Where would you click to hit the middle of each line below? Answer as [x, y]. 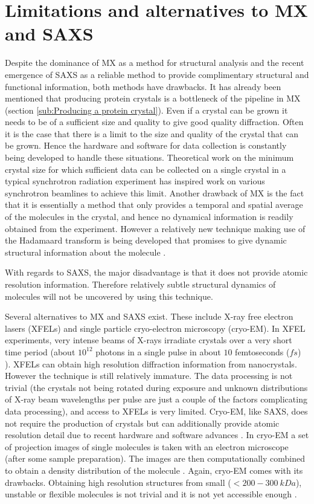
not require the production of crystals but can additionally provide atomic [142, 423]
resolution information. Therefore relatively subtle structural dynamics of [140, 284]
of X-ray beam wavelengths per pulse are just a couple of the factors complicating [156, 399]
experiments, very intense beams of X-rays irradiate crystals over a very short [149, 340]
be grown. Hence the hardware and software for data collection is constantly [146, 145]
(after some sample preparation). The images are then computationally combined [155, 458]
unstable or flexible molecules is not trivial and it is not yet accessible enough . [151, 494]
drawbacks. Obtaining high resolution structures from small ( [118, 482]
